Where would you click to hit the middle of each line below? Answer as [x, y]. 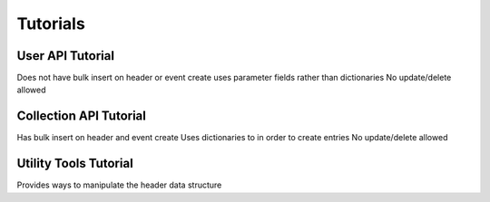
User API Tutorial [66, 56]
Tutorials [51, 24]
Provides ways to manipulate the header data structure [119, 185]
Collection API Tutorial [82, 116]
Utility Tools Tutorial [75, 164]
